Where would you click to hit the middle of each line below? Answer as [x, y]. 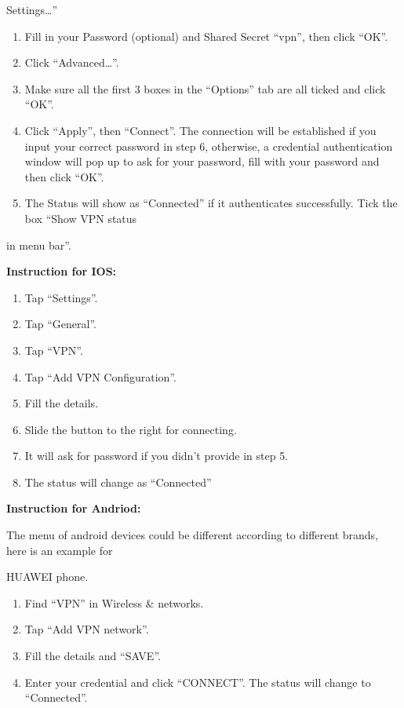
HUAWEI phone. [47, 577]
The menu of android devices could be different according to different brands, [193, 535]
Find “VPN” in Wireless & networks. [114, 602]
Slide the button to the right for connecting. [131, 429]
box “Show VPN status [81, 218]
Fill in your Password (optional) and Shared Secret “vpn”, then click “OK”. [206, 36]
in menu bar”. [39, 245]
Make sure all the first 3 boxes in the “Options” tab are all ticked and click [205, 88]
